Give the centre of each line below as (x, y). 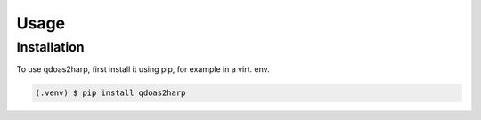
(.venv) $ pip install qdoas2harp (110, 93)
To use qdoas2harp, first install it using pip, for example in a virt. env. (143, 69)
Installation (50, 47)
